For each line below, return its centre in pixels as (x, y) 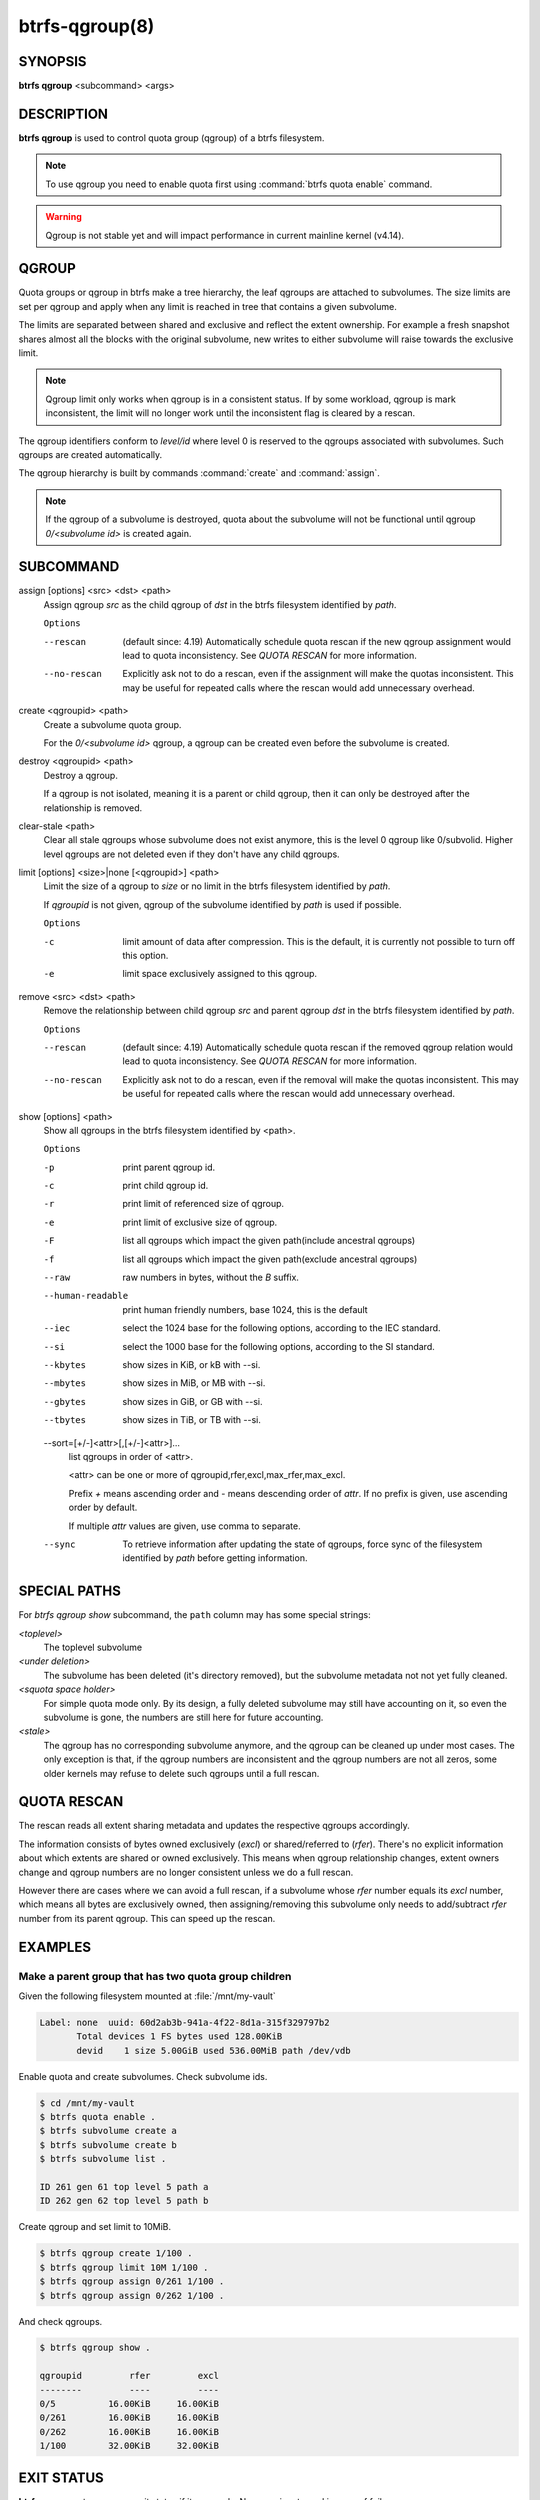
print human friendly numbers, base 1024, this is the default (245, 1309)
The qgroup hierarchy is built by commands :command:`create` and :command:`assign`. (199, 473)
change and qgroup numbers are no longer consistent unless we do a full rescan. (186, 1872)
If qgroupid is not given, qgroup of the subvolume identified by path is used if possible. (222, 904)
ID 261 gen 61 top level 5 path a (124, 2186)
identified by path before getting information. (215, 1558)
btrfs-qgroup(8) (86, 26)
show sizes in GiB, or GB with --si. (193, 1401)
